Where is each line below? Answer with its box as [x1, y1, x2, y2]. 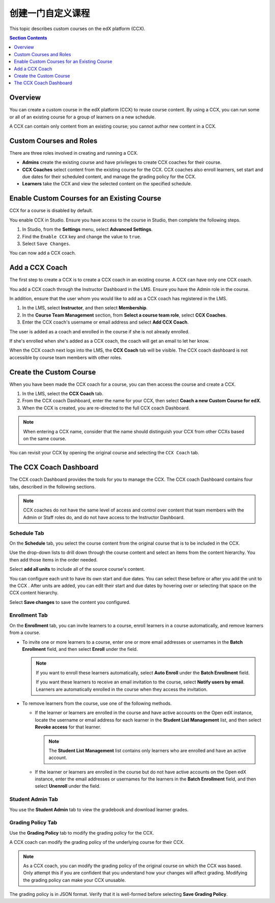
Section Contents [9, 35, 47, 41]
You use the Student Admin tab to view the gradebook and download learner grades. [9, 807, 188, 813]
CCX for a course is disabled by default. [9, 207, 94, 214]
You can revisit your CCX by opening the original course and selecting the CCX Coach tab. [9, 450, 200, 456]
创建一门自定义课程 [9, 8, 90, 19]
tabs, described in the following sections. [9, 483, 96, 490]
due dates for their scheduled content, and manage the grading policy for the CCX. [22, 174, 196, 180]
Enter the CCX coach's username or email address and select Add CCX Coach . [22, 319, 189, 325]
